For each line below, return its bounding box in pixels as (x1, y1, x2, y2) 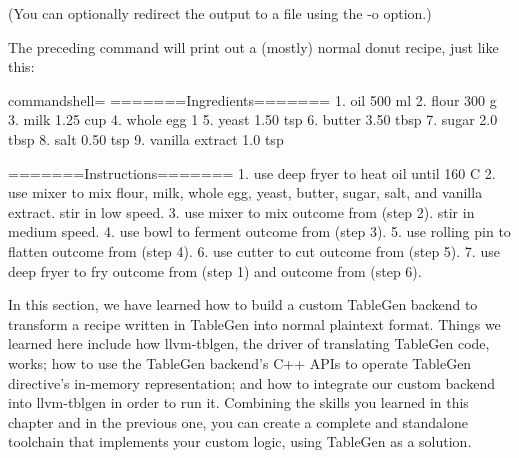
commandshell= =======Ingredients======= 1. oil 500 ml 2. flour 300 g (8, 89, 497, 110)
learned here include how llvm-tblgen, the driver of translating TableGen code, (8, 333, 490, 354)
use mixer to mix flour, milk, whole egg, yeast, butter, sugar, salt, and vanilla (8, 182, 483, 203)
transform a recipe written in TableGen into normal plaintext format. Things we (8, 313, 501, 334)
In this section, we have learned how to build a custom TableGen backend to (8, 294, 478, 315)
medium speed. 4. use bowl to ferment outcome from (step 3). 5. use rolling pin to (8, 221, 511, 242)
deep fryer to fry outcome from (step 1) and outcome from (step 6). (8, 260, 422, 281)
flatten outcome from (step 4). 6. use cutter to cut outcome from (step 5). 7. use (8, 240, 500, 261)
